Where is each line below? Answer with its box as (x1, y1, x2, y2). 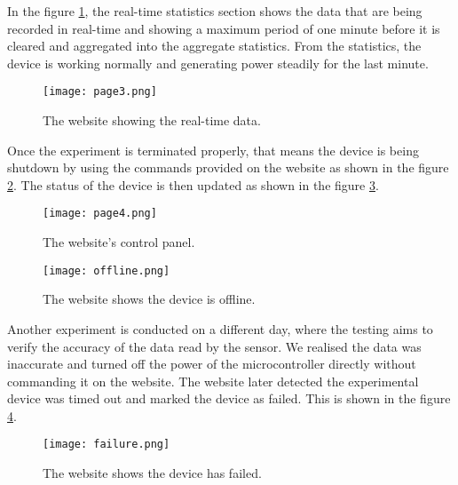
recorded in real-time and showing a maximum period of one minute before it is (7, 19, 440, 37)
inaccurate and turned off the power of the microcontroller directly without (7, 354, 416, 373)
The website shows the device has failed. (43, 464, 262, 482)
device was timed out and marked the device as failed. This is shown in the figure (7, 389, 451, 408)
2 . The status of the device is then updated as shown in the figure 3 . (7, 175, 379, 194)
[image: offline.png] (43, 264, 170, 277)
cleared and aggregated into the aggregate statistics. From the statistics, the (7, 36, 422, 55)
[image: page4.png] (43, 207, 157, 220)
